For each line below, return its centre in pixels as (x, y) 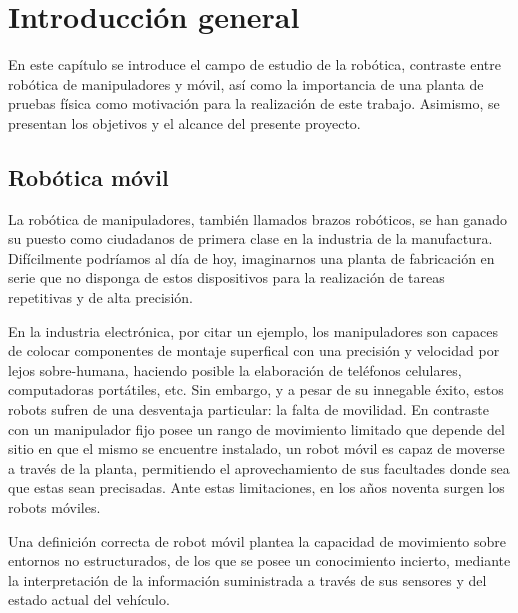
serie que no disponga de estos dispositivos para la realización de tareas (226, 277)
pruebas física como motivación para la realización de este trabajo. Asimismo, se (254, 103)
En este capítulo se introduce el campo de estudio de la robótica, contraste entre (254, 64)
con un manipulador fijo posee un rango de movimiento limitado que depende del (256, 428)
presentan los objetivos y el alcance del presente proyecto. (184, 122)
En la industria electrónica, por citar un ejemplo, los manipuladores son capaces (253, 330)
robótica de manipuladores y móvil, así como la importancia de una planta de (246, 83)
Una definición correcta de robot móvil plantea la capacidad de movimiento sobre (257, 540)
